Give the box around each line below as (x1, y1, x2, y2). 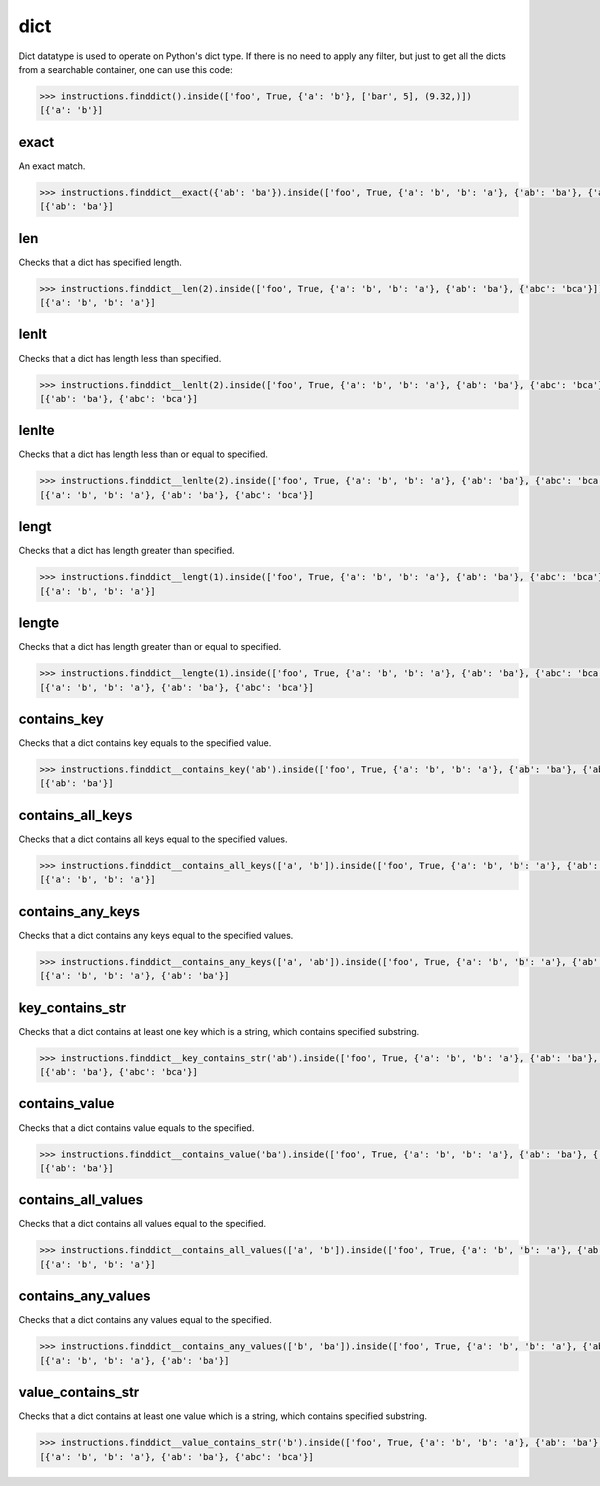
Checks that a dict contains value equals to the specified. (18, 1121, 255, 1134)
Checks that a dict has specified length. (18, 256, 182, 268)
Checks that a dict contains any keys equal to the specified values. (18, 929, 294, 941)
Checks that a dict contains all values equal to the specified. (18, 1218, 267, 1230)
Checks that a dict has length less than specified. (18, 352, 222, 364)
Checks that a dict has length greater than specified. (18, 545, 235, 557)
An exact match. (18, 160, 86, 172)
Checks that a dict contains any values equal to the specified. (18, 1314, 272, 1326)
